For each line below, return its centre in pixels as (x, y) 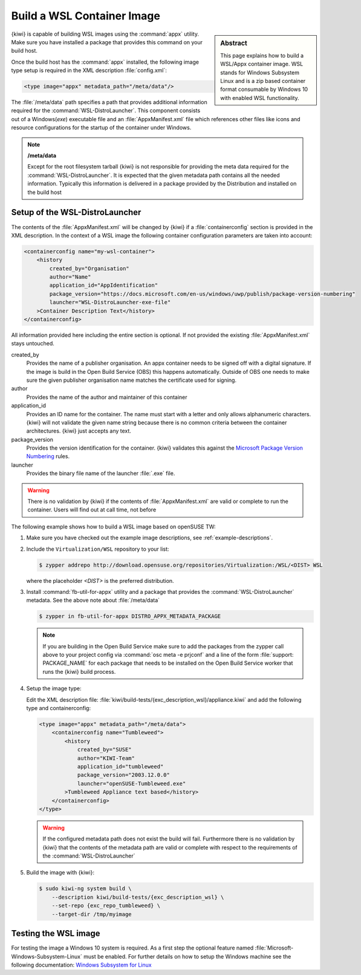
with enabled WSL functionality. (260, 98)
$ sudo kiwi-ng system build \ (86, 889)
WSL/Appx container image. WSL (262, 64)
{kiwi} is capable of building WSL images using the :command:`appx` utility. (105, 34)
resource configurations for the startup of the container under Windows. (101, 128)
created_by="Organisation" (89, 268)
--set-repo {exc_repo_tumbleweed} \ (106, 906)
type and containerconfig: (58, 708)
